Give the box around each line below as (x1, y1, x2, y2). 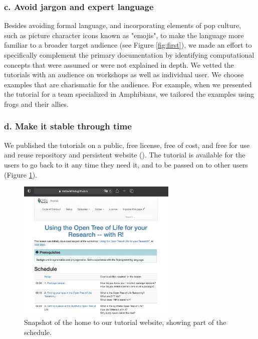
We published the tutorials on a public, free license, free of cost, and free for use (4, 139, 250, 150)
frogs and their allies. (4, 98, 69, 109)
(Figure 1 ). (4, 169, 37, 180)
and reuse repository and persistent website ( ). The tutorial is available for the (4, 149, 245, 160)
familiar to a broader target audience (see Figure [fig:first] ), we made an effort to (4, 40, 252, 50)
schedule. (24, 326, 52, 337)
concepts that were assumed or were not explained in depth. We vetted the (4, 59, 234, 70)
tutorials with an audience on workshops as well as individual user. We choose (4, 69, 244, 80)
